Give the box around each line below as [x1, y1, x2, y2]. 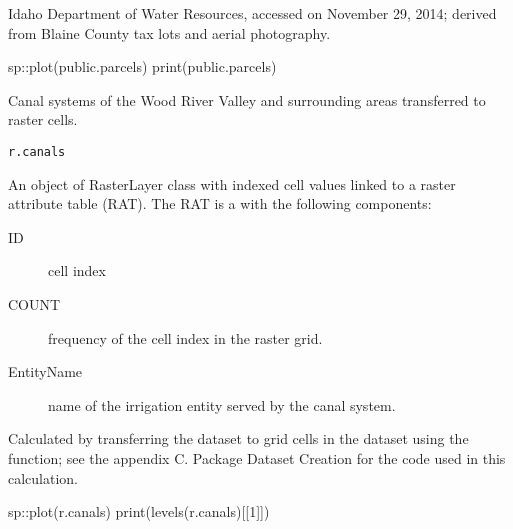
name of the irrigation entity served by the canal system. [48, 394, 396, 415]
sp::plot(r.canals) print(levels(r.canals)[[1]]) [8, 501, 270, 522]
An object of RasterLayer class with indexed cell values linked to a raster [8, 173, 456, 194]
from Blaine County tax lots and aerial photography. [8, 22, 331, 43]
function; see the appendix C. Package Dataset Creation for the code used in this [8, 447, 506, 468]
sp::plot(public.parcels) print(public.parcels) [8, 56, 277, 77]
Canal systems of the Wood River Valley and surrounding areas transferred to [8, 89, 486, 110]
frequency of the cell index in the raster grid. [48, 327, 323, 348]
